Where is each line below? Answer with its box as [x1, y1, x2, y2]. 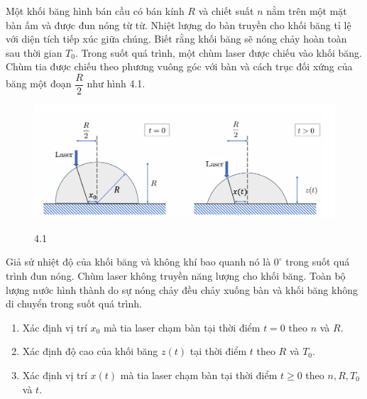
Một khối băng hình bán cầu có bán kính [6, 4, 185, 18]
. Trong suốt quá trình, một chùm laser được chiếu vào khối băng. [75, 45, 362, 60]
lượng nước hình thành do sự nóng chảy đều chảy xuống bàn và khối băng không [6, 282, 358, 297]
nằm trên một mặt [266, 4, 347, 18]
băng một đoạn [6, 76, 72, 91]
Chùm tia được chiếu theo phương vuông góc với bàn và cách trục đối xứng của [6, 59, 353, 74]
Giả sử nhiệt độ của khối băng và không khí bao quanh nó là [6, 254, 271, 269]
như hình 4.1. [87, 76, 146, 91]
